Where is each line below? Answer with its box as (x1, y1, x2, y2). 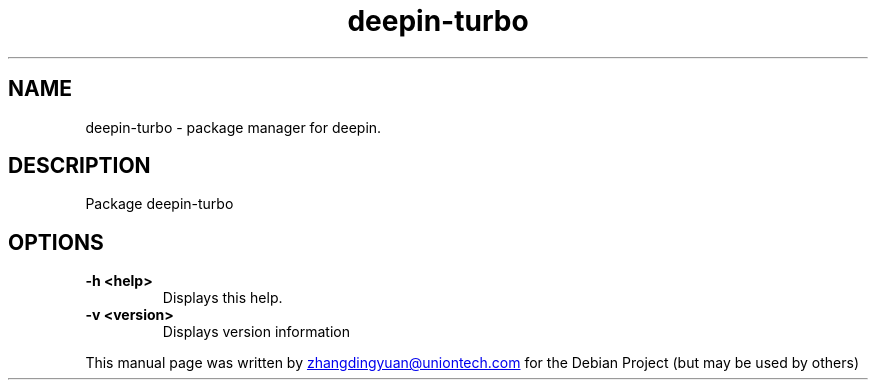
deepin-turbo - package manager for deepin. (85, 118, 382, 136)
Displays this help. (162, 289, 283, 307)
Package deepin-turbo (85, 195, 234, 213)
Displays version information (162, 323, 350, 341)
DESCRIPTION (8, 153, 151, 179)
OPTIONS (8, 229, 104, 255)
